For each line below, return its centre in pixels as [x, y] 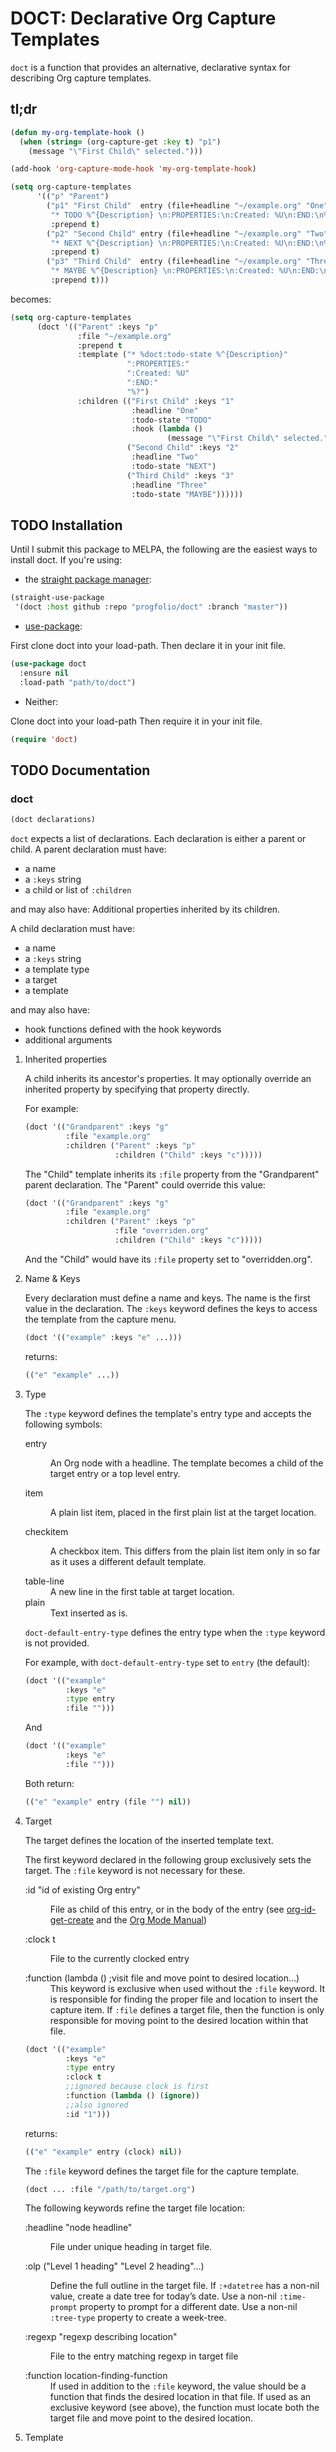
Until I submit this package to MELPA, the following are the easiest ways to [164, 549]
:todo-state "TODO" [172, 420]
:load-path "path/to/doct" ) [78, 682]
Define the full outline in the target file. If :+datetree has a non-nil [184, 2286]
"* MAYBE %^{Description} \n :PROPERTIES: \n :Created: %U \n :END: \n [189, 271]
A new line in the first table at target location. [142, 1591]
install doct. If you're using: [66, 560]
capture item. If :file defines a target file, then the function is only [187, 2009]
